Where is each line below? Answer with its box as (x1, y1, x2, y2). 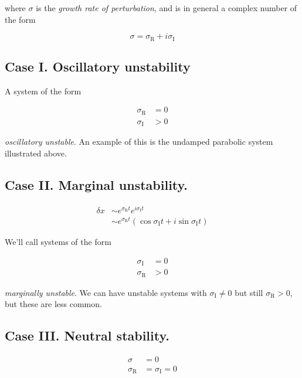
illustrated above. (5, 147, 67, 159)
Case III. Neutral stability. (5, 326, 169, 345)
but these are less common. (5, 298, 102, 310)
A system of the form (5, 84, 82, 97)
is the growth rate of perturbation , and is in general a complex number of (36, 2, 297, 13)
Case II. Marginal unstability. (5, 175, 188, 193)
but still (235, 286, 263, 298)
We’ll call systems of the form (5, 236, 111, 248)
